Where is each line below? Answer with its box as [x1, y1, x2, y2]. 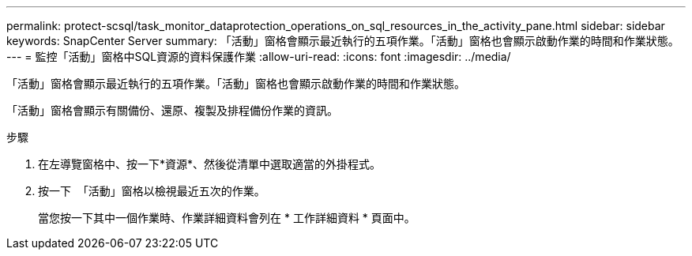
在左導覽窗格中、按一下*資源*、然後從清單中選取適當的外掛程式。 [38, 157, 382, 171]
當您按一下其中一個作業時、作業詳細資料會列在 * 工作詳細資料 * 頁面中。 [38, 211, 416, 224]
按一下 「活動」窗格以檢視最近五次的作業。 [38, 184, 265, 198]
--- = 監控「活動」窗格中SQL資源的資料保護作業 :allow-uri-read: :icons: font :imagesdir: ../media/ [6, 50, 511, 63]
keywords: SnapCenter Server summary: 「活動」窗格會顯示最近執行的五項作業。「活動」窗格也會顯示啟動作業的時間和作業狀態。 [6, 34, 679, 47]
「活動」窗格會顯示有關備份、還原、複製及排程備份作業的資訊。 [6, 104, 338, 117]
